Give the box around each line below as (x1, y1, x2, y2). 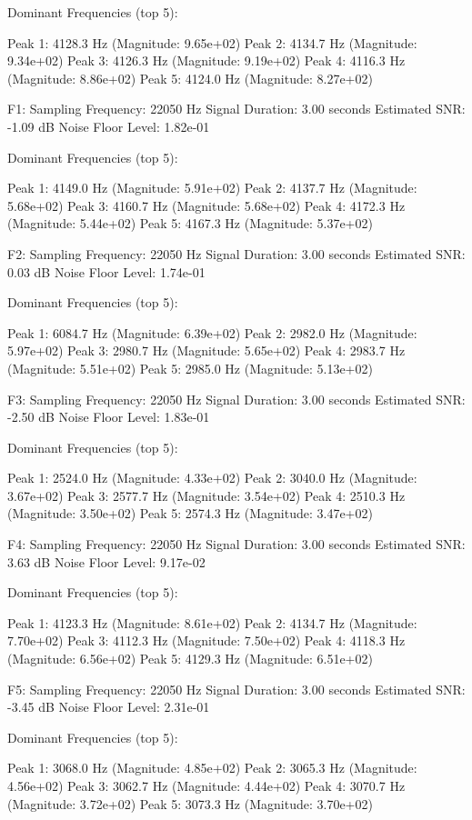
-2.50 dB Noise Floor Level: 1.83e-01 (7, 407, 210, 426)
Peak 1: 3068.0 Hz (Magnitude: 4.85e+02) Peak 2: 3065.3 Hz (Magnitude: (7, 758, 417, 777)
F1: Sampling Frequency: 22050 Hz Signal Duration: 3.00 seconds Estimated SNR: (7, 99, 466, 118)
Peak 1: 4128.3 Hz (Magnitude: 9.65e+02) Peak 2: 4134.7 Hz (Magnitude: (7, 33, 417, 52)
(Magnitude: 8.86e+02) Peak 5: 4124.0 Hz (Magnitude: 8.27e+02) (7, 68, 373, 87)
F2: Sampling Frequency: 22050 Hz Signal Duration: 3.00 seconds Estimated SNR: (7, 244, 466, 263)
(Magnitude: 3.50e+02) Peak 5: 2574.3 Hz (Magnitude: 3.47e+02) (7, 504, 373, 523)
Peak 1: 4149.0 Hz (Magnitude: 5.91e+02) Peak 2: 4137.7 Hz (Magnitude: (7, 178, 417, 197)
